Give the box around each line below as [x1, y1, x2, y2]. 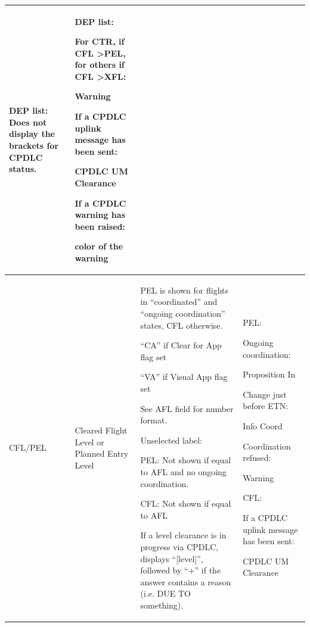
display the [9, 127, 55, 140]
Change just [243, 388, 287, 400]
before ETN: [243, 400, 289, 412]
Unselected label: [140, 433, 203, 446]
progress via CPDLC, [140, 540, 219, 553]
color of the [75, 240, 123, 252]
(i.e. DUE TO [140, 587, 191, 600]
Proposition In [243, 368, 296, 380]
